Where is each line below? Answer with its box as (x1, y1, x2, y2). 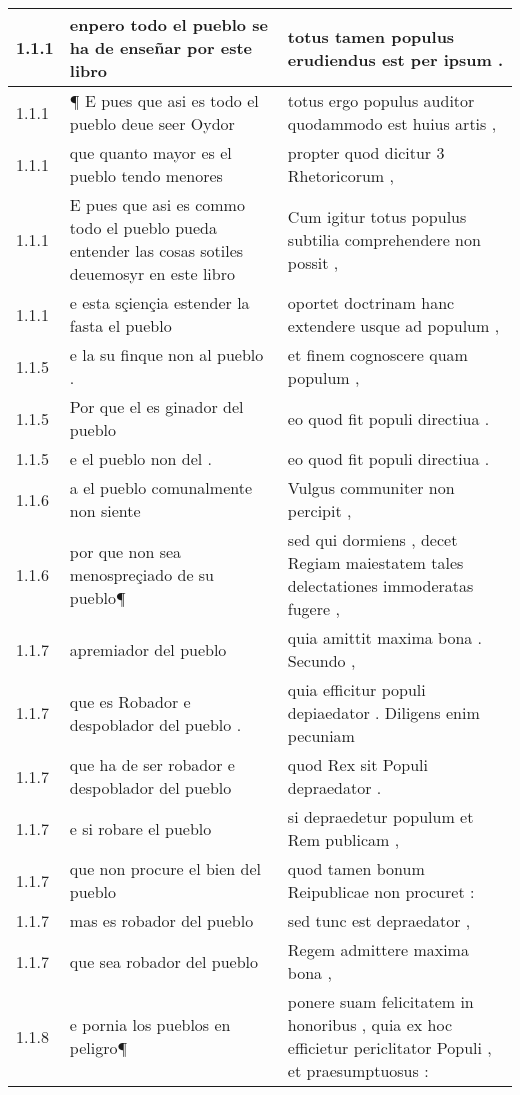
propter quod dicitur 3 (287, 141, 445, 164)
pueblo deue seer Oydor (69, 112, 235, 135)
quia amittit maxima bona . (287, 626, 483, 649)
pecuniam (287, 724, 355, 747)
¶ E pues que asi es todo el (69, 89, 259, 112)
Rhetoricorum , (287, 164, 394, 187)
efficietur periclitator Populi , (287, 1036, 492, 1059)
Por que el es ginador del (69, 395, 244, 418)
